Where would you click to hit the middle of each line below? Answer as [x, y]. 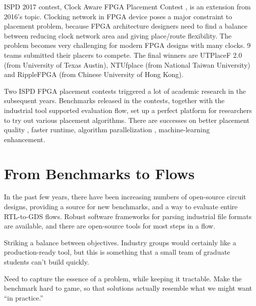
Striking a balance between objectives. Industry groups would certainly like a [120, 242]
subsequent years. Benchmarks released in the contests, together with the [114, 100]
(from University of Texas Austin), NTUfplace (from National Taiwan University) [127, 64]
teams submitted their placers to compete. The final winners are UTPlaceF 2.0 [123, 55]
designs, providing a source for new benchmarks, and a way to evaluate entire [121, 207]
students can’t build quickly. [47, 262]
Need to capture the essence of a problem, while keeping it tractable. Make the [123, 278]
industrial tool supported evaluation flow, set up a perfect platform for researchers [128, 110]
